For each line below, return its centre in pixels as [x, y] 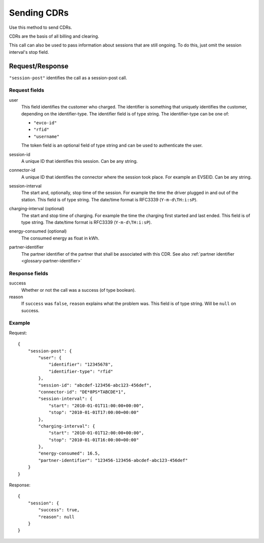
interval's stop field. [29, 52]
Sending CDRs [39, 13]
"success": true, [59, 510]
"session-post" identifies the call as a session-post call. [68, 78]
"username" [46, 136]
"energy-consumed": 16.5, [69, 454]
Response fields [29, 273]
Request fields [27, 90]
